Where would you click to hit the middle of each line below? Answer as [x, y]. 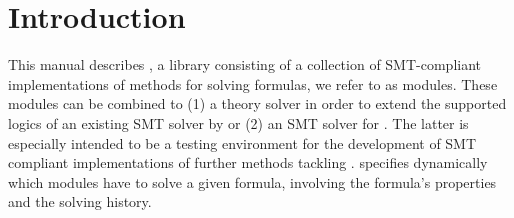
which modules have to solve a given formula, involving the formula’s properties [252, 181]
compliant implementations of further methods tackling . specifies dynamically [248, 162]
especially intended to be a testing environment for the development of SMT [242, 142]
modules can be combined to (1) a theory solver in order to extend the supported [257, 103]
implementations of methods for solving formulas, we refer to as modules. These [253, 83]
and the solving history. [80, 201]
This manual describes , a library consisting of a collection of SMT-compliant [245, 64]
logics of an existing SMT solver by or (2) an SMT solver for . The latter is [238, 122]
